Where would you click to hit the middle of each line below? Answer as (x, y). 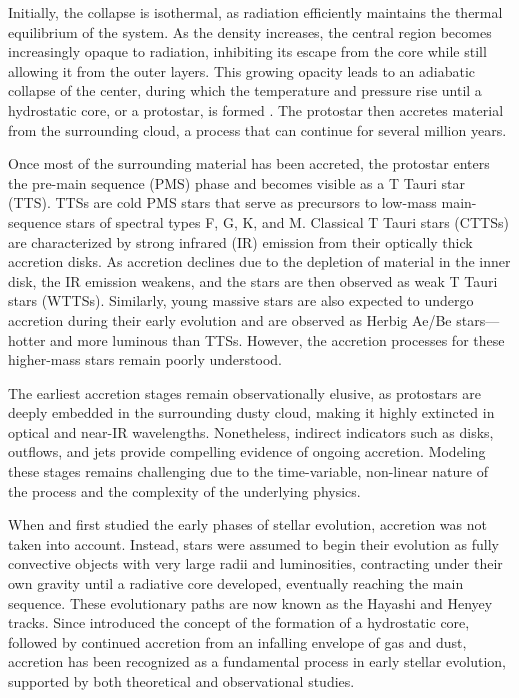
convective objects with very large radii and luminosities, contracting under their (255, 563)
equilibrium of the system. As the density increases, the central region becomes (250, 31)
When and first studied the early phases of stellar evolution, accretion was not (247, 524)
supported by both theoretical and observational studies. (181, 681)
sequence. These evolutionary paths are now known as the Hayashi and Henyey (250, 602)
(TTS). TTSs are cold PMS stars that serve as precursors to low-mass (222, 202)
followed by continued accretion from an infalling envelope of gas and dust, (237, 641)
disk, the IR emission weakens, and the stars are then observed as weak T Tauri (253, 280)
